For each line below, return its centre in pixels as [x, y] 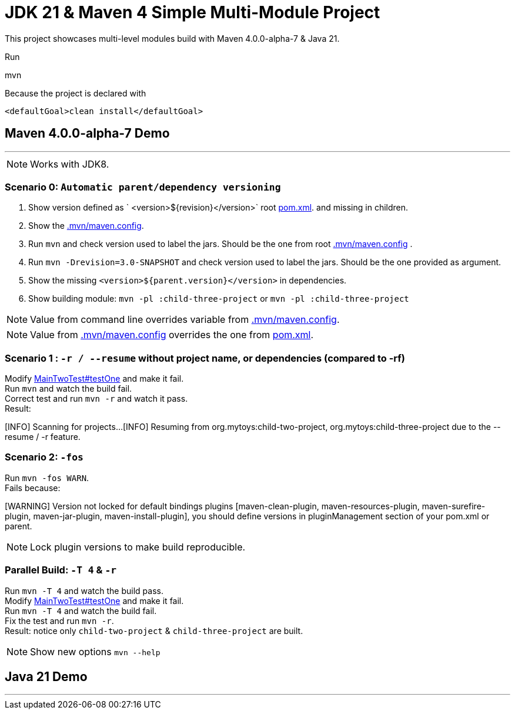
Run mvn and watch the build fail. [68, 389]
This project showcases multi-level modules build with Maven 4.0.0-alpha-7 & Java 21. [172, 38]
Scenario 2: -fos [44, 457]
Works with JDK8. [70, 164]
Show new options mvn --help [95, 651]
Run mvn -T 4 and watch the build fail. [81, 610]
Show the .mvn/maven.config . [86, 226]
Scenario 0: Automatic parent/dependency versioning [143, 187]
